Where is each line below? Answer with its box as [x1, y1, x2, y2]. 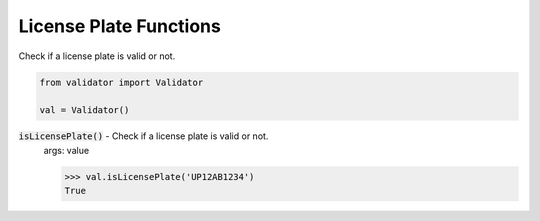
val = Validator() [39, 105, 130, 116]
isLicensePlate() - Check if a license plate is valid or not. [18, 130, 269, 142]
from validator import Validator [39, 76, 204, 88]
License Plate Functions [18, 15, 222, 37]
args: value [43, 144, 90, 156]
